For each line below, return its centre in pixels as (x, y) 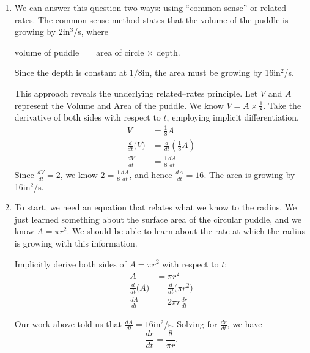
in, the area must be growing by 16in (211, 72)
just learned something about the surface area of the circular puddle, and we (158, 219)
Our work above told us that (68, 324)
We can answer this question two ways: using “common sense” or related (150, 7)
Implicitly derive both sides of (70, 263)
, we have (245, 324)
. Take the (282, 105)
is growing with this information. (76, 243)
